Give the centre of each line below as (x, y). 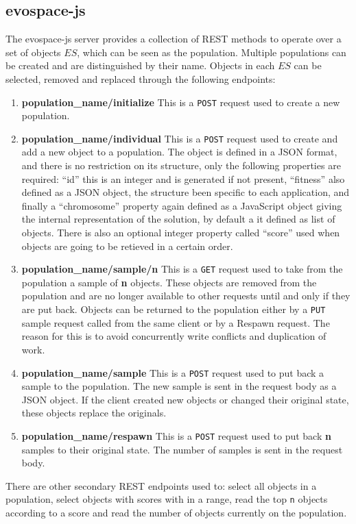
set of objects (33, 52)
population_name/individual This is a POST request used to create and (180, 138)
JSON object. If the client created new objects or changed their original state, (185, 399)
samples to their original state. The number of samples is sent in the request (182, 449)
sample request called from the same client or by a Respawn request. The (176, 322)
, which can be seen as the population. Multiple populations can (212, 52)
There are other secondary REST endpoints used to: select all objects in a (161, 485)
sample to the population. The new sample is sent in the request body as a (179, 386)
